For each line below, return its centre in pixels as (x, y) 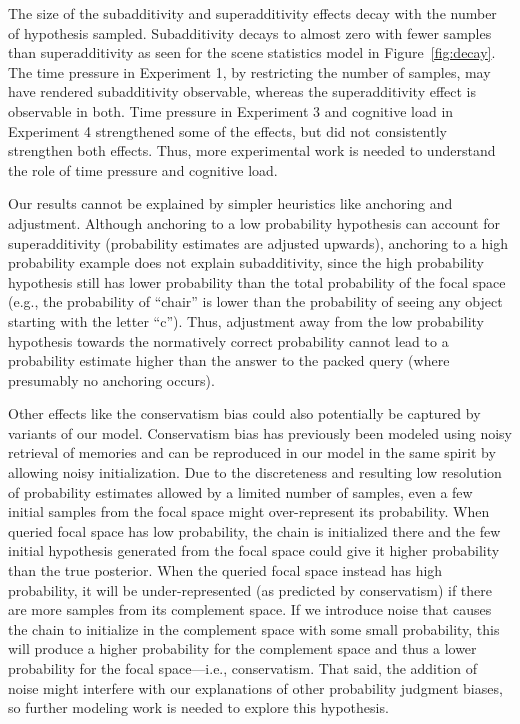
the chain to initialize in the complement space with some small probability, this (254, 628)
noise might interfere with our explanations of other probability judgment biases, (255, 687)
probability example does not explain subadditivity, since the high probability (246, 262)
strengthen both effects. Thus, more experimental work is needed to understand (252, 150)
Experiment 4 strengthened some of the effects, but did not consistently (227, 130)
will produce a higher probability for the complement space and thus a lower (242, 648)
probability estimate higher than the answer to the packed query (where (229, 360)
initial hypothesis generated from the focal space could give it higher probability (254, 550)
